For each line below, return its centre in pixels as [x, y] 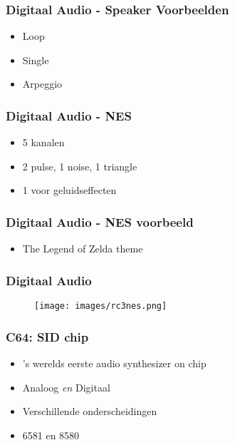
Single [36, 60]
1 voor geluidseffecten [69, 190]
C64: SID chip [47, 336]
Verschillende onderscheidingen [90, 411]
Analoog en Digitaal [66, 387]
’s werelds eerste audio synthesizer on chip [114, 363]
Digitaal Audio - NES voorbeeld [100, 221]
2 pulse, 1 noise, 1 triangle [80, 166]
